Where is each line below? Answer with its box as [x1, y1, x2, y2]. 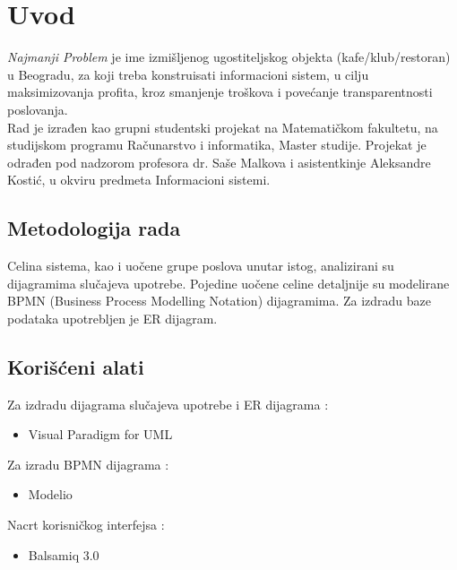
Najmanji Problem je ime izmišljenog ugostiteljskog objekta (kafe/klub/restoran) [7, 47, 451, 66]
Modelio [28, 485, 73, 504]
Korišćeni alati [7, 352, 144, 380]
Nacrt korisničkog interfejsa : [7, 515, 165, 534]
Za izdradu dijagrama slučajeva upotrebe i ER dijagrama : [7, 394, 329, 413]
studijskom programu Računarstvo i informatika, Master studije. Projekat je [7, 135, 427, 154]
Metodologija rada [7, 214, 181, 242]
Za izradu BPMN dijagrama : [7, 454, 169, 473]
